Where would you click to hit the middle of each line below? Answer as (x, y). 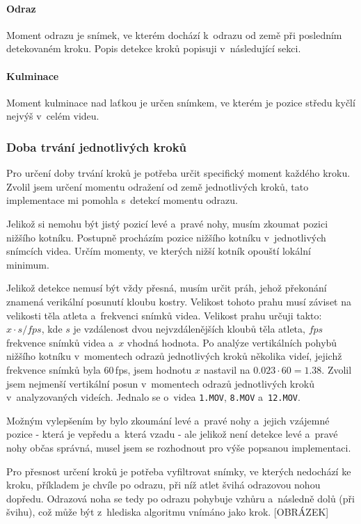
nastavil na (227, 369)
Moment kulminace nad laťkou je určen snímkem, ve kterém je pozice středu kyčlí (181, 102)
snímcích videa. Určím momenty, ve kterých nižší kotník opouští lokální (159, 251)
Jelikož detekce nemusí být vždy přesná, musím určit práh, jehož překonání (167, 288)
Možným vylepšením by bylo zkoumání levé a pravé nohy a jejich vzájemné (168, 420)
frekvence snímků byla (54, 369)
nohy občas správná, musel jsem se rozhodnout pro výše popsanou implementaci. (179, 447)
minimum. (28, 264)
